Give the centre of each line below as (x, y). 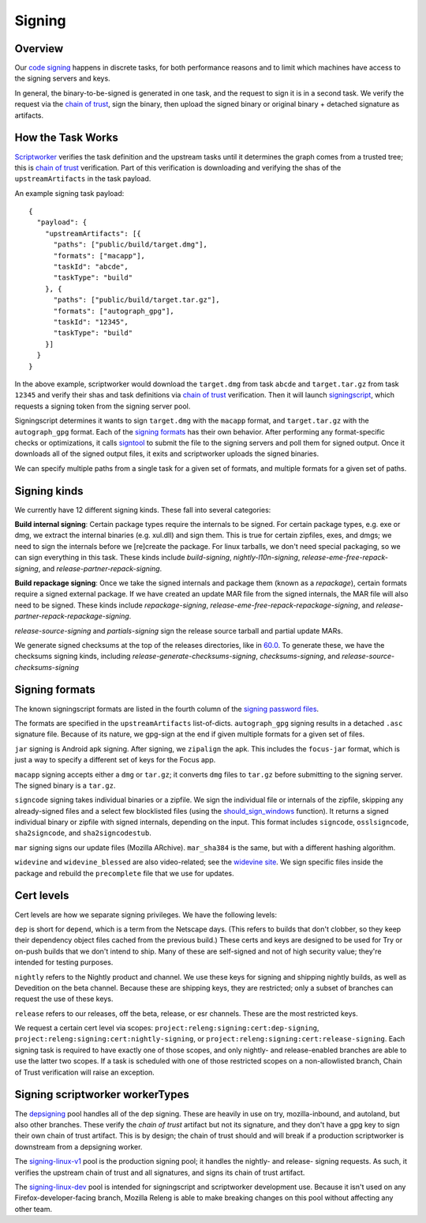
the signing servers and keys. (62, 78)
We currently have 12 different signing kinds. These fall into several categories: (143, 510)
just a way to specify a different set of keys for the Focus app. (115, 760)
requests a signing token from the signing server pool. (103, 406)
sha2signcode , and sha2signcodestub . (83, 833)
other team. (34, 1209)
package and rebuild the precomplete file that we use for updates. (124, 873)
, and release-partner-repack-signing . (100, 568)
